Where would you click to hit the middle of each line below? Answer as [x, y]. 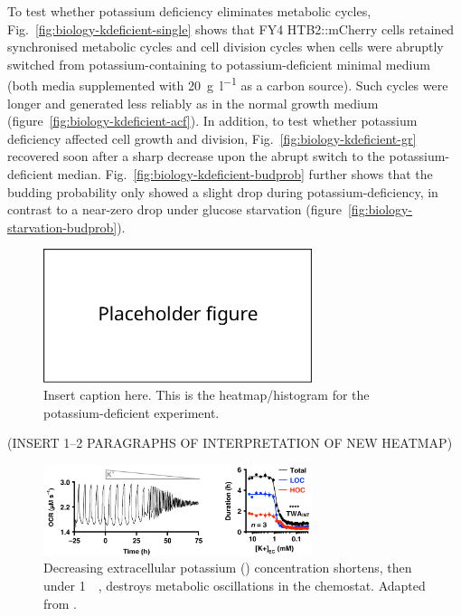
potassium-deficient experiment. [132, 412]
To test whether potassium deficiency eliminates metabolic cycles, [189, 11]
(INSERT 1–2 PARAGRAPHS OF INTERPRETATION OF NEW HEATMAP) [230, 443]
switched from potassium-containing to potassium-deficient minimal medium [219, 64]
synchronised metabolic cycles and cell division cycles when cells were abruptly [226, 47]
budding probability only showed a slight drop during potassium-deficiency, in [223, 191]
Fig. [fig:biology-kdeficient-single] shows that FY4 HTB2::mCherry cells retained [231, 28]
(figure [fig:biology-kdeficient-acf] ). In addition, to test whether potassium [212, 121]
